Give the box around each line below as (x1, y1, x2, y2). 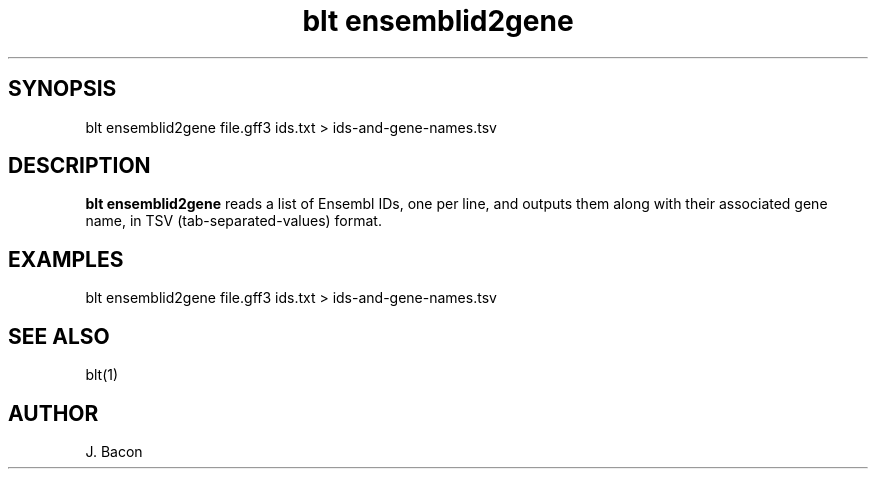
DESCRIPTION (8, 153, 151, 179)
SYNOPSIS (8, 76, 117, 102)
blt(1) (85, 366, 119, 384)
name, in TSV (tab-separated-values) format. (85, 212, 382, 230)
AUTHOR (8, 400, 99, 426)
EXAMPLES (8, 246, 124, 272)
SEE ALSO (8, 323, 110, 349)
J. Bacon (85, 442, 143, 460)
